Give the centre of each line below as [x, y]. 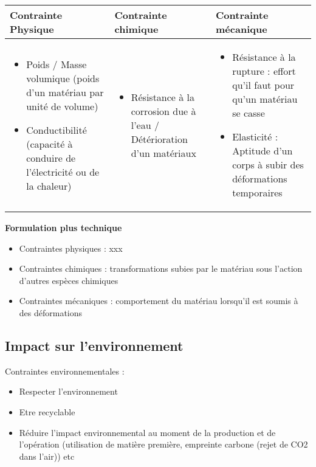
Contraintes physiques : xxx [71, 248]
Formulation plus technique [64, 227]
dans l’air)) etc [47, 456]
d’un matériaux [163, 153]
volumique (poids [63, 78]
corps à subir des [268, 164]
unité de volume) [62, 106]
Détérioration [159, 139]
